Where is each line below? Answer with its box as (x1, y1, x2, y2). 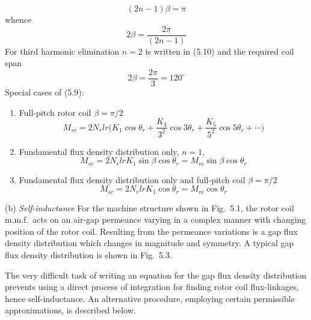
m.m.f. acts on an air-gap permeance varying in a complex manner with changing (5, 213, 306, 226)
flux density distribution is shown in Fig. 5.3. (5, 248, 172, 261)
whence (5, 13, 32, 25)
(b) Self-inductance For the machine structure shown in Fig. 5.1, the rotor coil (5, 201, 294, 214)
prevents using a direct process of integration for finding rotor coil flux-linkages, (5, 280, 299, 293)
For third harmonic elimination (5, 44, 120, 57)
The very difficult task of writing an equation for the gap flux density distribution (5, 268, 307, 281)
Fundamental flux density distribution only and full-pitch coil (19, 173, 245, 186)
